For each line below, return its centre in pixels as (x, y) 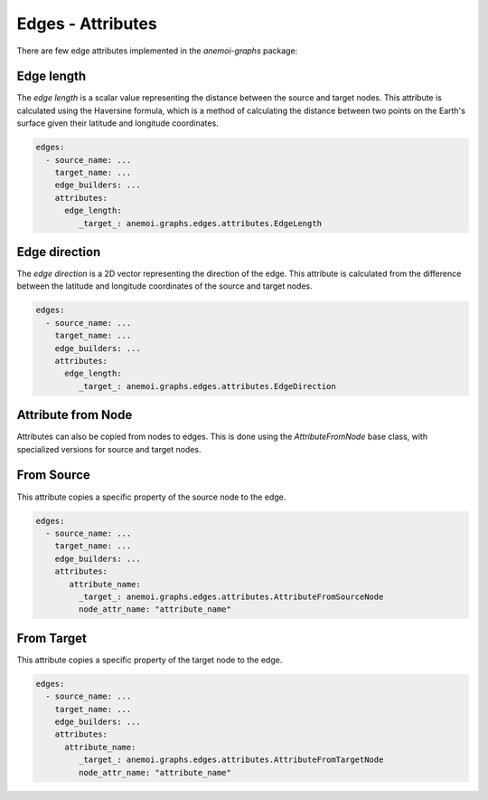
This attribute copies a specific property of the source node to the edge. (151, 497)
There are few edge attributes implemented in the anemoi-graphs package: (157, 51)
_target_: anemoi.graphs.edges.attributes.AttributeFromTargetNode (231, 760)
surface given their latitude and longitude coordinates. (117, 123)
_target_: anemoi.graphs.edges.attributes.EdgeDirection (207, 386)
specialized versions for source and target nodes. (109, 449)
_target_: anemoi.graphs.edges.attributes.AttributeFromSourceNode (231, 596)
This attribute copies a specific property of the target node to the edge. (150, 660)
